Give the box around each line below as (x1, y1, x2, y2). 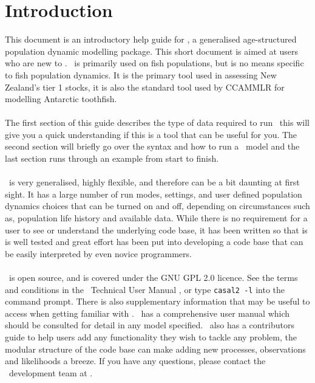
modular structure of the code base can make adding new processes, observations (5, 342, 306, 355)
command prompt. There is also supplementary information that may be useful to (5, 295, 310, 308)
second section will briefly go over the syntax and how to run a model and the (5, 140, 300, 153)
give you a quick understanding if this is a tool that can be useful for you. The (5, 128, 297, 140)
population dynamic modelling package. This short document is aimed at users (5, 44, 299, 57)
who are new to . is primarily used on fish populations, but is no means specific (5, 57, 304, 69)
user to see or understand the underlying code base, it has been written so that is (5, 223, 308, 236)
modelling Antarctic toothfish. (5, 92, 117, 105)
